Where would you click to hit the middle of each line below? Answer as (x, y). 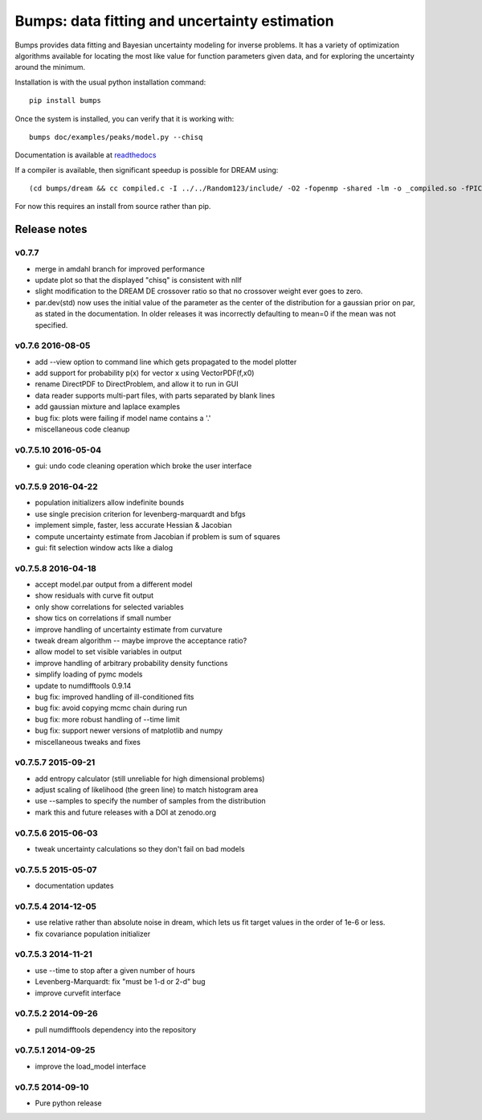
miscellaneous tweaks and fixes (88, 742)
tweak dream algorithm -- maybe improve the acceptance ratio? (141, 640)
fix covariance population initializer (93, 934)
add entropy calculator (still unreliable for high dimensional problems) (150, 779)
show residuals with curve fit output (94, 595)
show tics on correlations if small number (103, 618)
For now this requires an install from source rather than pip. (113, 206)
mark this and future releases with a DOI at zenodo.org (126, 812)
